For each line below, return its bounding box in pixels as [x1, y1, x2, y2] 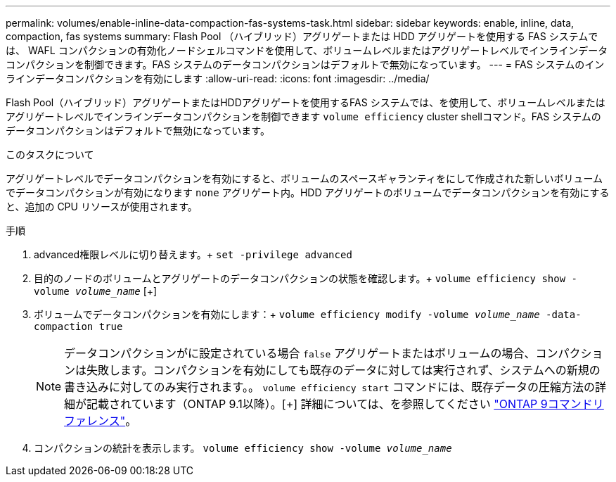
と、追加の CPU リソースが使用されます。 [6, 201, 198, 213]
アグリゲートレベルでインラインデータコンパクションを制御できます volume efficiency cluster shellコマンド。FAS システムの [6, 110, 601, 122]
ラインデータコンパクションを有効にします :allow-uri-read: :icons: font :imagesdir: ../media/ [6, 72, 430, 84]
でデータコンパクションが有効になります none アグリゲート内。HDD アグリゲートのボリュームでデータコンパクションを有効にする [6, 186, 610, 198]
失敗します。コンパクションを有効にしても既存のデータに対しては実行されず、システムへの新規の [86, 363, 601, 377]
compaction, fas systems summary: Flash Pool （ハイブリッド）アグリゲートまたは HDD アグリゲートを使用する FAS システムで [6, 30, 598, 42]
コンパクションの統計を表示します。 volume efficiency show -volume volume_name [34, 442, 452, 454]
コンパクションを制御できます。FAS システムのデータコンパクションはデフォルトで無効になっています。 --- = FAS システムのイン [6, 58, 605, 70]
